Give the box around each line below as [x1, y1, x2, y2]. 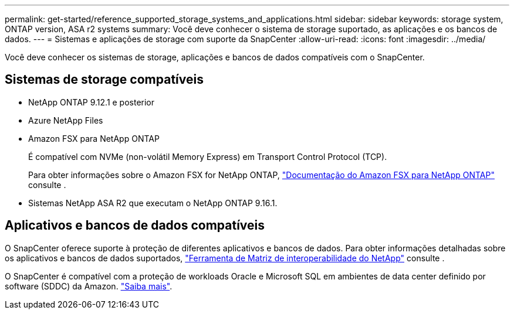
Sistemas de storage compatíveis [5, 72, 204, 87]
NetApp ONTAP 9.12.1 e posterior [28, 97, 155, 107]
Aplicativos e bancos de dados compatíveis [5, 218, 265, 233]
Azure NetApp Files [28, 115, 103, 125]
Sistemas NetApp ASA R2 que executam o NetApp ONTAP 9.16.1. [28, 197, 278, 208]
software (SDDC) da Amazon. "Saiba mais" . [5, 281, 173, 291]
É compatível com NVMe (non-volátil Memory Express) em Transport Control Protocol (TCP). [28, 151, 387, 162]
